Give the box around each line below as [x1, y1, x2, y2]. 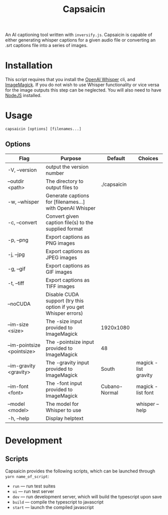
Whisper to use [45, 406, 81, 413]
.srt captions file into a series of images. [5, 43, 88, 49]
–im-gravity [7, 362, 36, 369]
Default [107, 155, 125, 162]
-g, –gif [7, 265, 26, 272]
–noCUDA [7, 300, 31, 307]
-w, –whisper [7, 198, 39, 205]
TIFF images [45, 283, 75, 290]
